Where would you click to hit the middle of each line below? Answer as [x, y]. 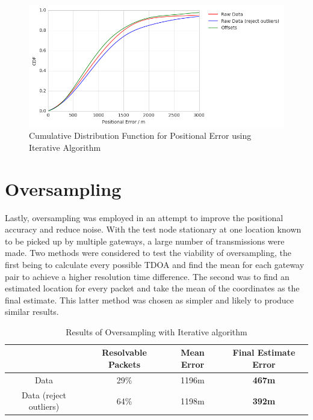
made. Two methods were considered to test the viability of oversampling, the [148, 253]
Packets [124, 364]
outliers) [44, 406]
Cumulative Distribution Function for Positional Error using [140, 135]
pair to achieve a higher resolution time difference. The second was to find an [147, 276]
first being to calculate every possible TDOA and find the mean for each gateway [155, 264]
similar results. [32, 312]
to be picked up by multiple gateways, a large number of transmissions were [145, 241]
